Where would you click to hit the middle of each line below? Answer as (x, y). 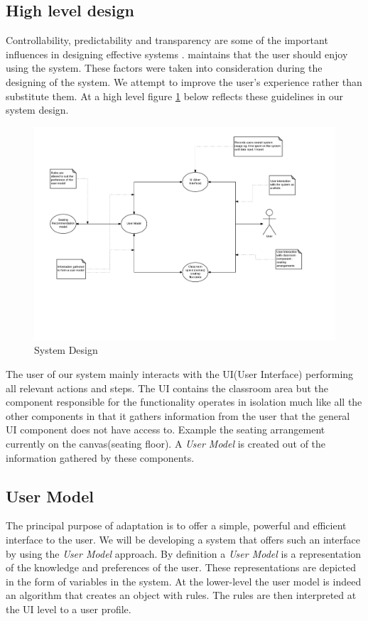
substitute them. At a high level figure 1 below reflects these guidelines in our (174, 96)
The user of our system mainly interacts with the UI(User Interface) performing (180, 374)
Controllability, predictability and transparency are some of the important (167, 40)
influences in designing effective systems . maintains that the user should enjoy (177, 54)
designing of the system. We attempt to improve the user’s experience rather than (184, 81)
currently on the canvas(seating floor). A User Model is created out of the (166, 443)
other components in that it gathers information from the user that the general (178, 415)
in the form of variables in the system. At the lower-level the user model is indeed (184, 581)
